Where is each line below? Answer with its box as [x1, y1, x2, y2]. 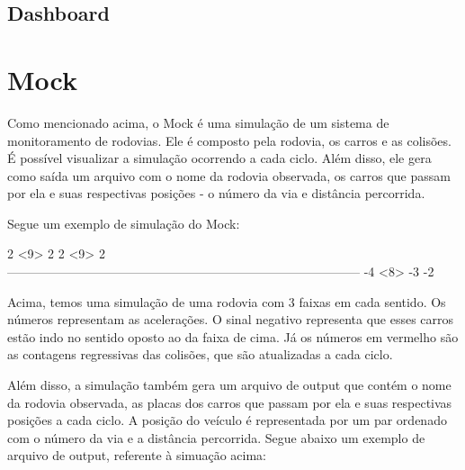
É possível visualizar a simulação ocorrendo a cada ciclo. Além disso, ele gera [7, 149, 432, 167]
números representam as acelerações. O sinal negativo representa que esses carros [7, 310, 454, 329]
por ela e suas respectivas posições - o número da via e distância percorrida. [7, 184, 425, 203]
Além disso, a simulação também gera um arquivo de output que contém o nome [7, 375, 452, 394]
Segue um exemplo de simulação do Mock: [7, 213, 240, 232]
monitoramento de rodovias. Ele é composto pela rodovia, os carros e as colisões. [7, 131, 452, 149]
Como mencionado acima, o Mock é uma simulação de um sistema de [7, 113, 389, 131]
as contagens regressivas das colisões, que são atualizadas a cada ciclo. [7, 345, 393, 364]
